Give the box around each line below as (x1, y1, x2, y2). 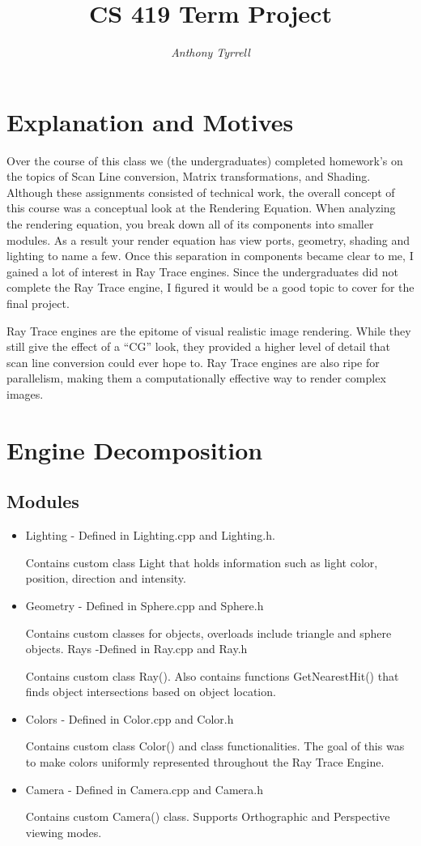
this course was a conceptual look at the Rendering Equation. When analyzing (6, 199, 396, 216)
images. (6, 385, 44, 402)
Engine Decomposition (6, 433, 263, 466)
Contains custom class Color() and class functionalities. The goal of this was (25, 737, 405, 754)
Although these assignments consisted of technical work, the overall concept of (6, 183, 395, 200)
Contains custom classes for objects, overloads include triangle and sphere (25, 624, 392, 641)
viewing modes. (25, 823, 102, 840)
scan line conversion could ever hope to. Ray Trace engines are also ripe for (6, 353, 380, 370)
